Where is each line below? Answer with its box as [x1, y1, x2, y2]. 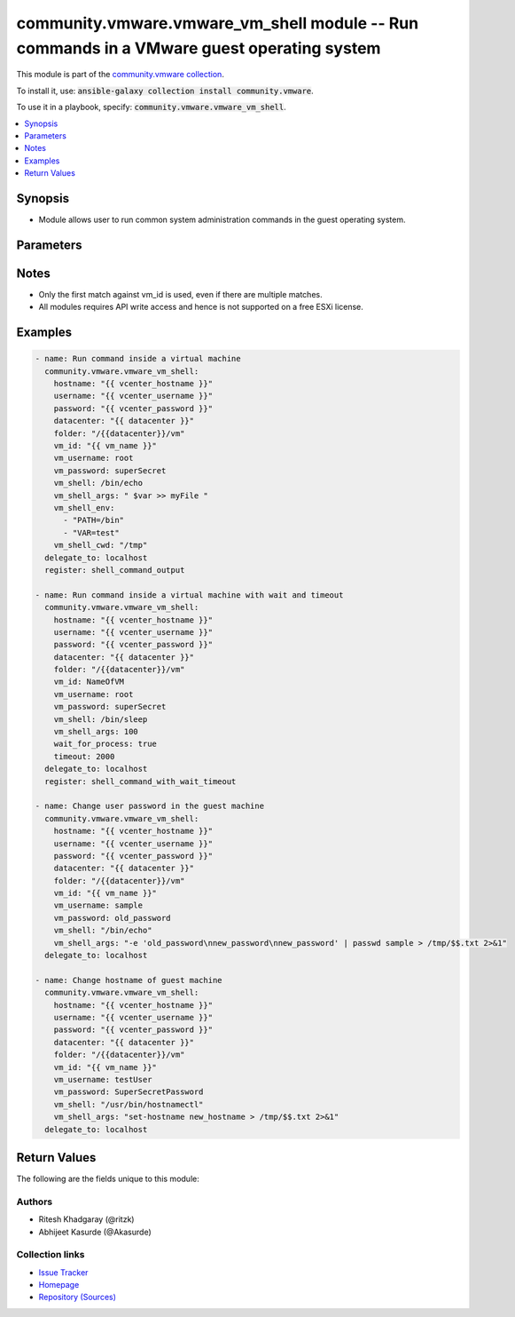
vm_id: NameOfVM [53, 677, 124, 687]
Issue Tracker [38, 1266, 89, 1278]
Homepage [38, 1280, 80, 1290]
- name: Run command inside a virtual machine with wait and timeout [35, 590, 344, 599]
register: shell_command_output [44, 565, 185, 575]
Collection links [16, 1249, 85, 1261]
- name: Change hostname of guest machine [35, 975, 222, 985]
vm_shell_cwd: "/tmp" [53, 540, 148, 551]
